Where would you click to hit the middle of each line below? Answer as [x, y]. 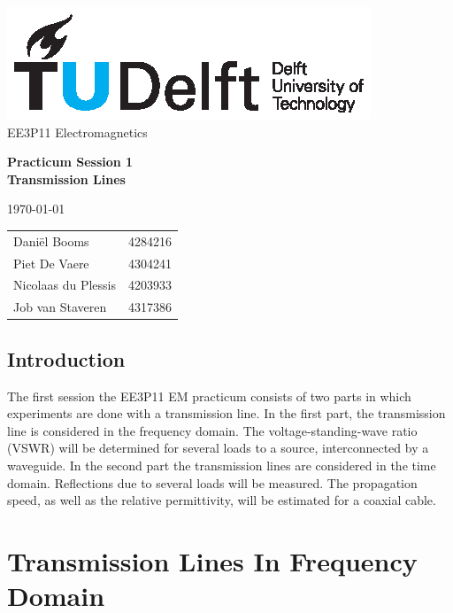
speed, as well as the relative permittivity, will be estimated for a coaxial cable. [222, 500]
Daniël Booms [51, 241]
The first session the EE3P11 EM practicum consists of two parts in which [209, 396]
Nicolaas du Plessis [65, 285]
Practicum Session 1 [70, 162]
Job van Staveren [60, 307]
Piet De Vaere [51, 263]
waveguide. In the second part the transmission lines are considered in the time [222, 465]
